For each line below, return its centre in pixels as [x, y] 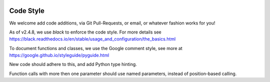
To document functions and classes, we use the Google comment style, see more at [96, 48]
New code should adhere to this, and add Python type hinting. [73, 64]
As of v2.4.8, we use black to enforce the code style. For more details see [85, 32]
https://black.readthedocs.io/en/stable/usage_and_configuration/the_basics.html [92, 39]
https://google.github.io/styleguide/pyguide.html [59, 55]
